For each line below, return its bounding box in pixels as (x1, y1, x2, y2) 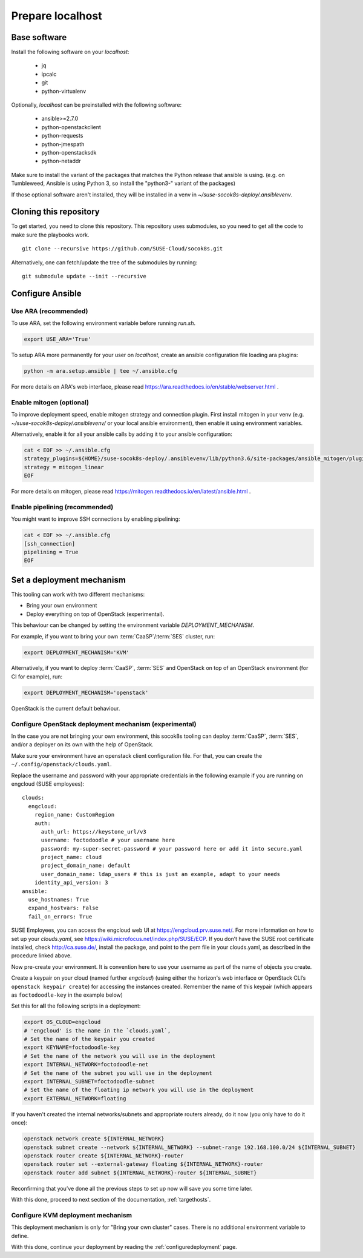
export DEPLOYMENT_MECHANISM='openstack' (24, 689, 149, 696)
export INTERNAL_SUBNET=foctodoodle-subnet (24, 1078, 155, 1085)
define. (11, 1232, 29, 1239)
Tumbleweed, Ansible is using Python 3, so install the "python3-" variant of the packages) (11, 179, 236, 187)
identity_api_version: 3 (34, 879, 108, 886)
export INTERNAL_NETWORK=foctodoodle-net (24, 1061, 149, 1068)
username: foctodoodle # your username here (41, 837, 175, 844)
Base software (11, 32, 67, 42)
